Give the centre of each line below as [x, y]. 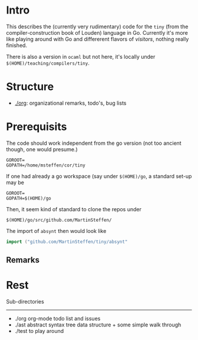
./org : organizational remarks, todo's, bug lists [70, 103]
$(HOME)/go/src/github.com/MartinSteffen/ [59, 220]
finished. [17, 45]
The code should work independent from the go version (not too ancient [94, 143]
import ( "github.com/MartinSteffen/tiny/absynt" [67, 242]
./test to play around [39, 331]
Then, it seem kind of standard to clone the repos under [74, 209]
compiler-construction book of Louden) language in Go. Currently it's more [97, 32]
